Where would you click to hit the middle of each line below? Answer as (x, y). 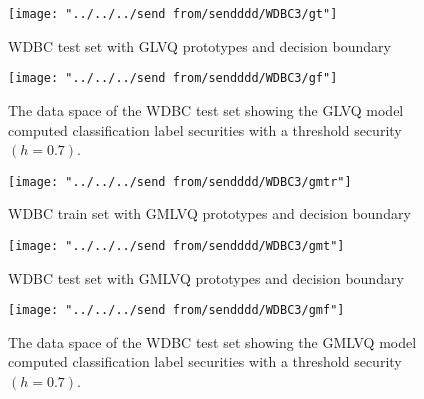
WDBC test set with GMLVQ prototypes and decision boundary (206, 277)
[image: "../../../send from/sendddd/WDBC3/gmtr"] (180, 181)
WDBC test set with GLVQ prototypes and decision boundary (199, 45)
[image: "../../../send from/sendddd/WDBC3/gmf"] (176, 310)
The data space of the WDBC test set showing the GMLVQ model (212, 341)
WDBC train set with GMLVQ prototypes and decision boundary (209, 213)
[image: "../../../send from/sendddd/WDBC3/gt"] (173, 14)
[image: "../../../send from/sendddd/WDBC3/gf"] (173, 78)
